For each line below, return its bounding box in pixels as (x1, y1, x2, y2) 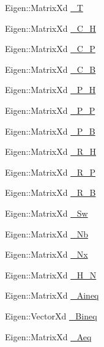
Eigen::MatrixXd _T (5, 1, 83, 13)
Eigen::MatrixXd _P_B (5, 124, 95, 137)
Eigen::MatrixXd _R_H (5, 145, 97, 158)
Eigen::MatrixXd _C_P (5, 42, 95, 55)
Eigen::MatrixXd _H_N (5, 268, 97, 281)
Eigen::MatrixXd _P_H (5, 83, 96, 96)
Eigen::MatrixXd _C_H (5, 21, 96, 34)
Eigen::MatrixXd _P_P (5, 103, 95, 116)
